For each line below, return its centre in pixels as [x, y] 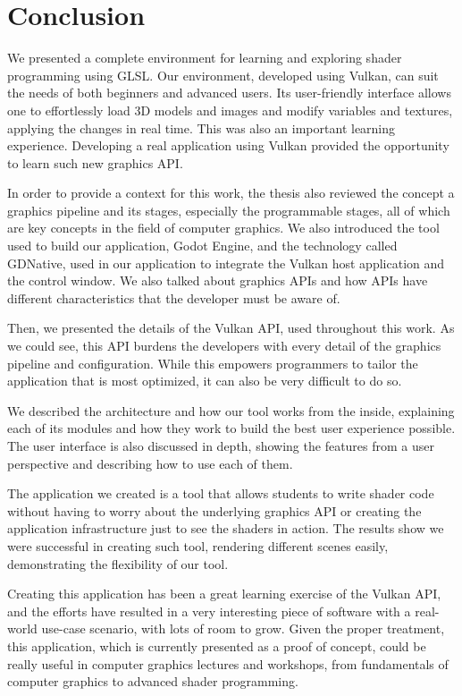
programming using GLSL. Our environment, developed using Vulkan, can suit [223, 75]
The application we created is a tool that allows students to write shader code [221, 493]
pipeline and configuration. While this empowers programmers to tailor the [213, 363]
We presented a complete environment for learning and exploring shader [205, 58]
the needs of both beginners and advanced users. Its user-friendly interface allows [229, 93]
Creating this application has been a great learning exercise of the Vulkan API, [224, 594]
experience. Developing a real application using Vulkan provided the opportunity [228, 145]
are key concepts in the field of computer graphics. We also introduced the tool [223, 228]
